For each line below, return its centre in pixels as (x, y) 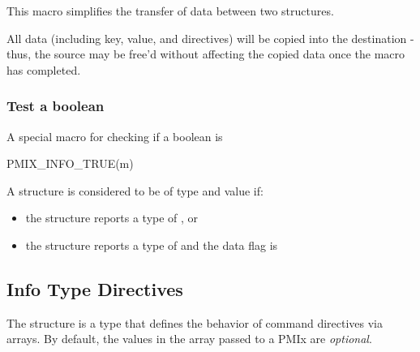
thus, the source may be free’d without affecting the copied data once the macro (206, 54)
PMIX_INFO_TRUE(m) (70, 163)
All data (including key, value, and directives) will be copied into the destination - (210, 38)
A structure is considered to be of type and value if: (135, 190)
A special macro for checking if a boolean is (115, 136)
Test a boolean (56, 106)
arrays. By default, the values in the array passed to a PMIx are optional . (189, 339)
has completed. (44, 69)
